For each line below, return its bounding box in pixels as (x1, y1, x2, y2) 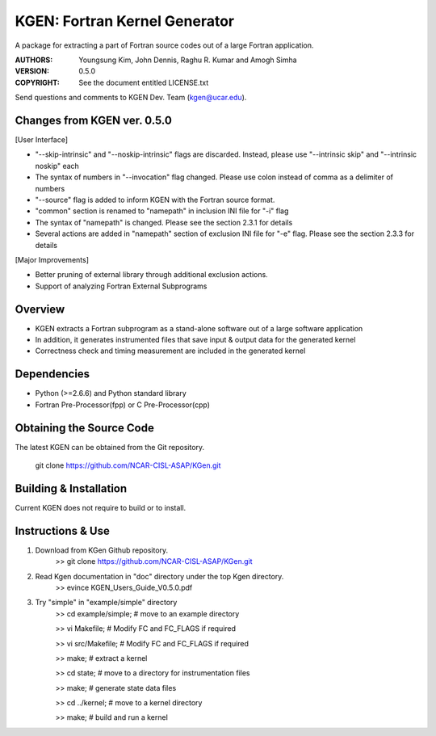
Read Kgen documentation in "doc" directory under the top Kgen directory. (35, 571, 284, 581)
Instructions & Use (15, 524, 111, 537)
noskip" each (35, 161, 80, 170)
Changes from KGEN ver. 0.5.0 (15, 113, 173, 127)
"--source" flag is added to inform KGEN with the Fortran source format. (35, 195, 275, 204)
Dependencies (15, 368, 90, 381)
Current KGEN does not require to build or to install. (15, 503, 187, 512)
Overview (15, 302, 65, 316)
